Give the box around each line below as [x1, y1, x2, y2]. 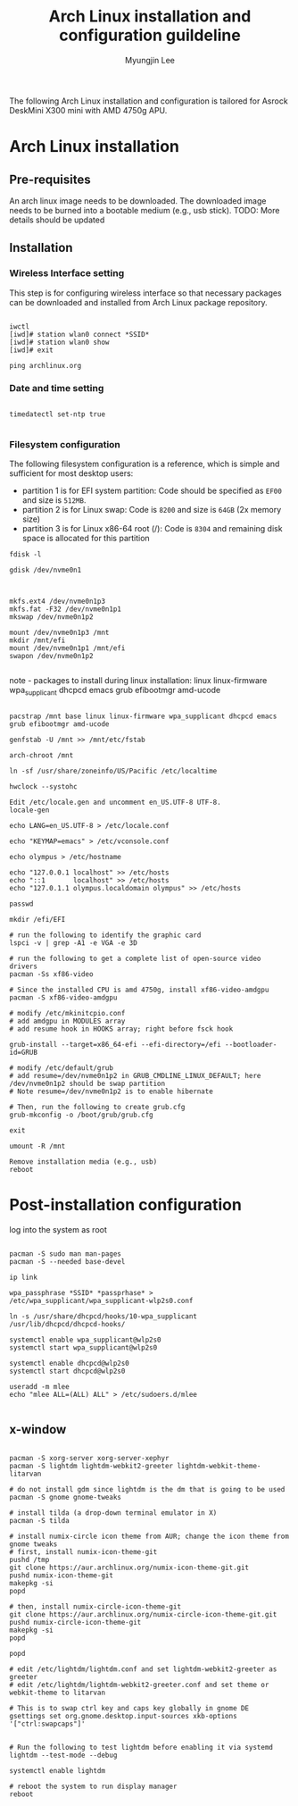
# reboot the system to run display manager [9, 1782, 178, 1791]
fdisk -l [9, 550, 42, 559]
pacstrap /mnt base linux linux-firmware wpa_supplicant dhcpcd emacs [9, 712, 277, 721]
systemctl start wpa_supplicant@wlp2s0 [9, 1342, 158, 1352]
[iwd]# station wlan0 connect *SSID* [9, 330, 150, 339]
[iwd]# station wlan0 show [9, 338, 110, 347]
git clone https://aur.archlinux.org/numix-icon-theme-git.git [9, 1563, 250, 1572]
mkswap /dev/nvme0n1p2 [9, 613, 94, 622]
